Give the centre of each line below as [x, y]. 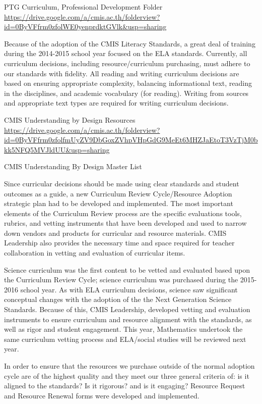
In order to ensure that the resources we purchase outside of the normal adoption [129, 366]
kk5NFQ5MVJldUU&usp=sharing [57, 149]
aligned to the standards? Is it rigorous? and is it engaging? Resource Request [125, 386]
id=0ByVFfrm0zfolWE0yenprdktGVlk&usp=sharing [85, 27]
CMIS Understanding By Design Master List [73, 166]
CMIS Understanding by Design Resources [70, 119]
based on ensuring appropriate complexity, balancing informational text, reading [128, 83]
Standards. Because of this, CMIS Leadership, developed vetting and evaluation [127, 309]
